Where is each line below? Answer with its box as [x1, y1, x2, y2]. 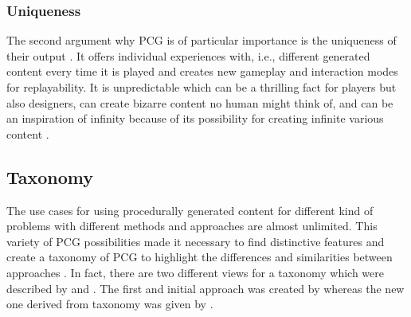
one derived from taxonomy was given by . [6, 295, 213, 312]
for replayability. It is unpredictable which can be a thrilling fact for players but [6, 79, 397, 95]
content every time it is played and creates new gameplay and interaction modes [6, 63, 398, 80]
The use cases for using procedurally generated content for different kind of [6, 202, 374, 218]
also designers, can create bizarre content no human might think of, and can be [6, 94, 393, 111]
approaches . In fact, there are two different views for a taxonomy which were [6, 264, 385, 280]
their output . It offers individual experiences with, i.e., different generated [6, 47, 370, 64]
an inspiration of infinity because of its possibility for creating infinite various [6, 110, 384, 127]
